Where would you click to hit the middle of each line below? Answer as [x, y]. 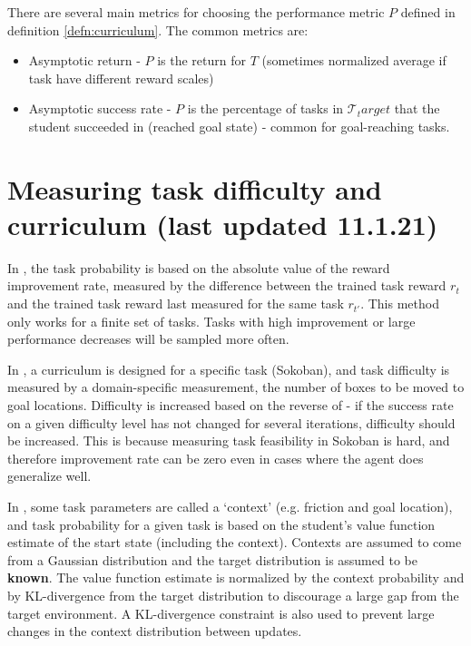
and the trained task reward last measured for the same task [176, 303]
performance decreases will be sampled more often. [148, 339]
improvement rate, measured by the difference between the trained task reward [227, 285]
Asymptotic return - [84, 60]
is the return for [201, 60]
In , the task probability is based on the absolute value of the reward [199, 267]
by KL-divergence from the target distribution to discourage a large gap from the [233, 595]
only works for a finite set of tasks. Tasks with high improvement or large [211, 321]
